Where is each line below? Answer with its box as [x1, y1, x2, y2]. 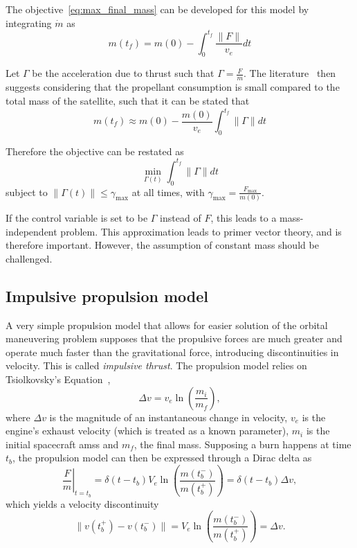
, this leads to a [210, 211, 277, 224]
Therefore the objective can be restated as [6, 143, 184, 158]
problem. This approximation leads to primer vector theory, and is [60, 224, 342, 238]
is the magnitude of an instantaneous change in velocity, [49, 409, 288, 424]
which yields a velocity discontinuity [6, 496, 159, 511]
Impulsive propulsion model [6, 285, 209, 306]
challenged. [6, 251, 53, 265]
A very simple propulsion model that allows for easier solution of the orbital [6, 317, 328, 332]
